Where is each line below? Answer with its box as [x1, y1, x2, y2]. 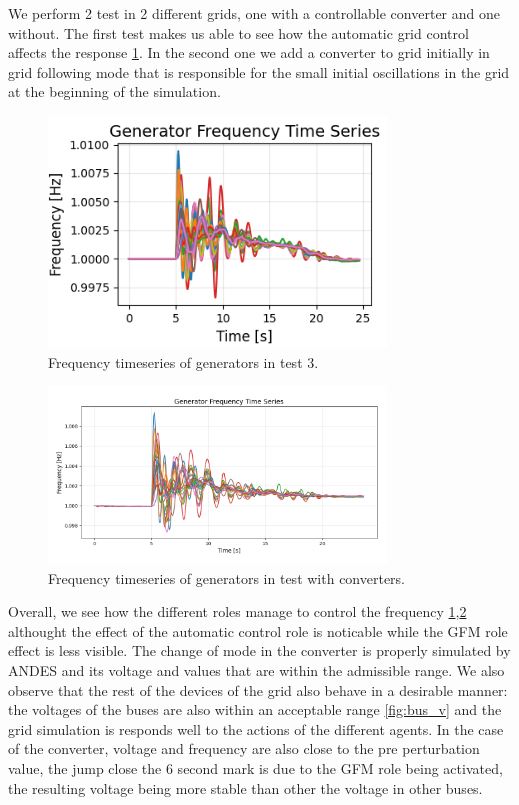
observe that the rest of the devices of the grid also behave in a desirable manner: [8, 679, 508, 700]
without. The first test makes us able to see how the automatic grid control [8, 22, 469, 43]
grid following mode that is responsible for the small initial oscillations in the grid [8, 61, 510, 82]
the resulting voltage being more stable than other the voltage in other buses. [8, 777, 483, 798]
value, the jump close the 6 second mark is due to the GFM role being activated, [8, 757, 503, 778]
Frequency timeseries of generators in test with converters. [48, 567, 405, 588]
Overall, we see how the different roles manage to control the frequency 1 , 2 [8, 601, 467, 622]
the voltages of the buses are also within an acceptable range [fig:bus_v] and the [8, 699, 502, 720]
